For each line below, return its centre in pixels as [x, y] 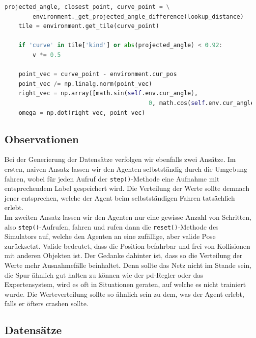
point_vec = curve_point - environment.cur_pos [98, 74]
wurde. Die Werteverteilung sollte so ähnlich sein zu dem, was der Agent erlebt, [124, 294]
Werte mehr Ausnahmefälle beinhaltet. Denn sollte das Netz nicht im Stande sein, [128, 265]
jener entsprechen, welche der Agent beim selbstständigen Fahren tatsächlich [120, 197]
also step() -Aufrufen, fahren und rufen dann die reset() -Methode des [112, 226]
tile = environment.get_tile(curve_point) [89, 26]
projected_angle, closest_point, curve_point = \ [87, 7]
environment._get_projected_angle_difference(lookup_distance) [138, 16]
